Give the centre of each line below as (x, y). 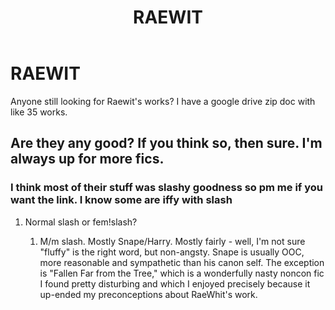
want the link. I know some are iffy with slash (121, 200)
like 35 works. (39, 112)
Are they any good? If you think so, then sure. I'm (166, 143)
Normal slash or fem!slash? (81, 222)
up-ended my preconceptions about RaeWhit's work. (148, 294)
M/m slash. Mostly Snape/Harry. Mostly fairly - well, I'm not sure (172, 241)
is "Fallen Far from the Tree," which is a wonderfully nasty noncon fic (182, 273)
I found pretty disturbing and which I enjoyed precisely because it (175, 283)
